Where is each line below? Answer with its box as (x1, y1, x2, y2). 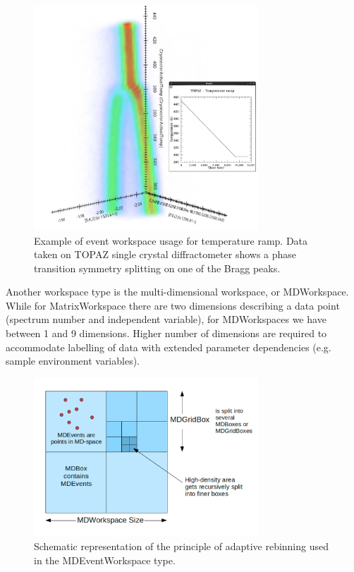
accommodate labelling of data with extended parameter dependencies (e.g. (6, 339, 331, 354)
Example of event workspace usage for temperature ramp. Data (34, 233, 308, 248)
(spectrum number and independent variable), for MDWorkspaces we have (6, 312, 326, 327)
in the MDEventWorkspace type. (34, 552, 176, 567)
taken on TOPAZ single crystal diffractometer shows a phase (34, 247, 297, 262)
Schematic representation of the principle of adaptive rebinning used (34, 539, 329, 554)
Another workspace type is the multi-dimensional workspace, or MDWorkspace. (6, 284, 349, 299)
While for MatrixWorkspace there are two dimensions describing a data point (6, 298, 340, 312)
